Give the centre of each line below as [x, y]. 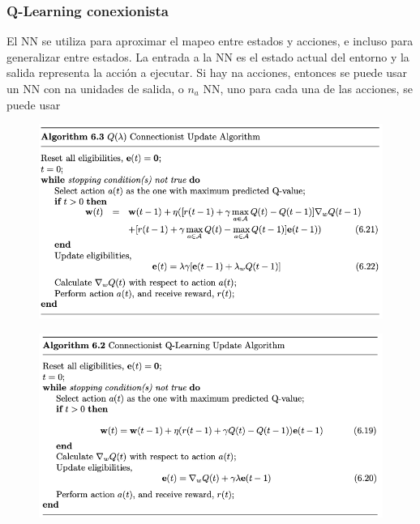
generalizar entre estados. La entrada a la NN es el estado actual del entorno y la [208, 56]
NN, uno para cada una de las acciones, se [308, 88]
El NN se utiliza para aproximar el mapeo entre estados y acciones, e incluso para [210, 41]
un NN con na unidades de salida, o [95, 88]
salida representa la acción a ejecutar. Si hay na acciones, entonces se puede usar [207, 72]
